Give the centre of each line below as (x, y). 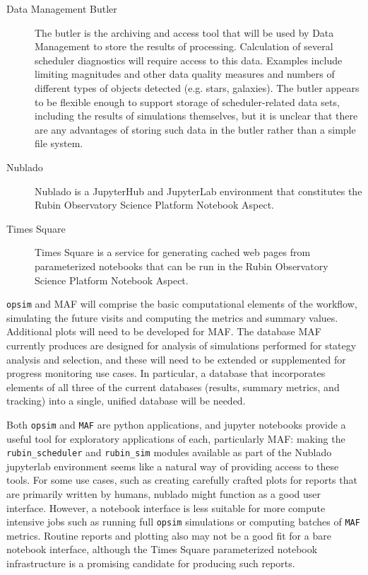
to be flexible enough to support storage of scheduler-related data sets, (187, 101)
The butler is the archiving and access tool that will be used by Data (184, 32)
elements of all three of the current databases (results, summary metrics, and (173, 387)
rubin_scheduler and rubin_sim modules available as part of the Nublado (169, 452)
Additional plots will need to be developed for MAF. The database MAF (164, 331)
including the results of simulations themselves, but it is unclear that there (196, 116)
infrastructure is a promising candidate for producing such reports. (151, 563)
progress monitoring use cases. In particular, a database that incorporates (166, 373)
